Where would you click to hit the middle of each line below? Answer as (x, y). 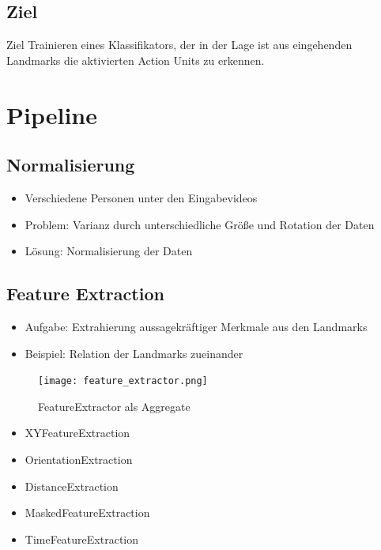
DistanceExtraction (72, 486)
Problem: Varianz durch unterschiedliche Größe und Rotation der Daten (200, 224)
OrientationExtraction (79, 459)
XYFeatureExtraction (77, 433)
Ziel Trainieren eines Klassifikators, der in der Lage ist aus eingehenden (179, 45)
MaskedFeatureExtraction (87, 512)
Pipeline (52, 114)
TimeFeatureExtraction (82, 539)
